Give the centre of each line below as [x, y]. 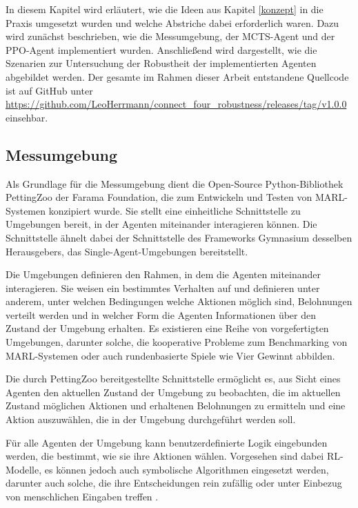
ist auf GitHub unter [49, 90]
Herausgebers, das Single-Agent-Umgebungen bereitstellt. [127, 251]
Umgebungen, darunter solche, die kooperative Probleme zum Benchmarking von [177, 342]
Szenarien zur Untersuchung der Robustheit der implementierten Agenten [161, 63]
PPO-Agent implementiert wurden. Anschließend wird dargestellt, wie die [161, 49]
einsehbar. [27, 117]
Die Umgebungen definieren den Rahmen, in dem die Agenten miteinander [163, 274]
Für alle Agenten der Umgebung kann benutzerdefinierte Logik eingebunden [167, 442]
